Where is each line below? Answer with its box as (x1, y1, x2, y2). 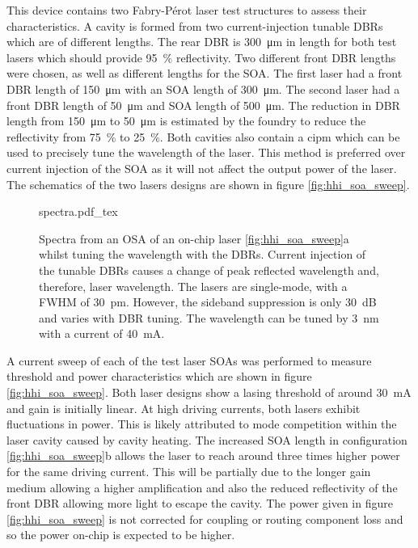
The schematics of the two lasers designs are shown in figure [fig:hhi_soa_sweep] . (6, 175, 410, 192)
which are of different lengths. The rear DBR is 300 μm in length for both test (6, 33, 397, 50)
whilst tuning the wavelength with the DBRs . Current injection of (39, 246, 366, 263)
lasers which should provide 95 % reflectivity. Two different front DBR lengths (6, 48, 396, 65)
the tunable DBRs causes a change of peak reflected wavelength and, (39, 261, 379, 278)
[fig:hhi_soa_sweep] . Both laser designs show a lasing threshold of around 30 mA (6, 384, 412, 401)
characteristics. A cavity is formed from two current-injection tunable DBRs (6, 17, 383, 34)
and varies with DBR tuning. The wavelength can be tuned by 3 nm (39, 309, 379, 326)
